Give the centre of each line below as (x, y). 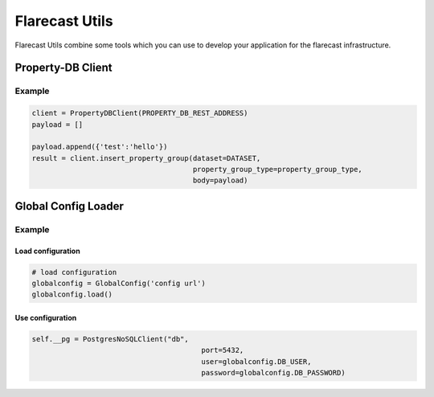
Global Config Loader (70, 206)
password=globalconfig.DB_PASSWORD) (273, 373)
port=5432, (223, 350)
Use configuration (46, 317)
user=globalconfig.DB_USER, (256, 361)
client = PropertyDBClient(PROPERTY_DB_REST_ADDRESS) (140, 113)
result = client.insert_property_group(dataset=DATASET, (146, 158)
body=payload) (220, 180)
